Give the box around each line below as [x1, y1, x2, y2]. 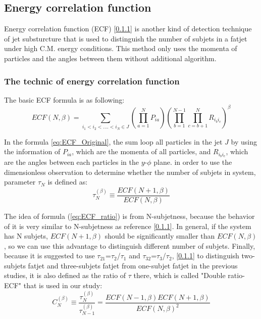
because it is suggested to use [4, 250, 95, 261]
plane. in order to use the [153, 157, 232, 167]
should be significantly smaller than [105, 231, 215, 241]
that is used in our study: [23, 280, 102, 291]
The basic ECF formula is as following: [4, 94, 125, 105]
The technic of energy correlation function [4, 74, 180, 87]
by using [231, 136, 257, 147]
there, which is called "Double [133, 270, 226, 281]
